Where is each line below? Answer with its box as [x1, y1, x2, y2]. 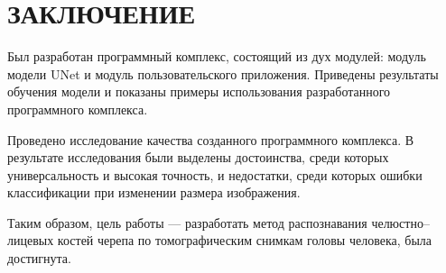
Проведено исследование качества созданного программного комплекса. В [7, 130, 414, 149]
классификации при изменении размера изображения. [7, 183, 301, 202]
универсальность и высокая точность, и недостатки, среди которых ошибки [7, 165, 423, 184]
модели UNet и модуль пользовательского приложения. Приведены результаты [7, 64, 439, 83]
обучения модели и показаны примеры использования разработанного [7, 82, 391, 101]
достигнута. [7, 249, 71, 268]
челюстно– [371, 213, 430, 232]
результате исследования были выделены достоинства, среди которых [7, 148, 389, 167]
